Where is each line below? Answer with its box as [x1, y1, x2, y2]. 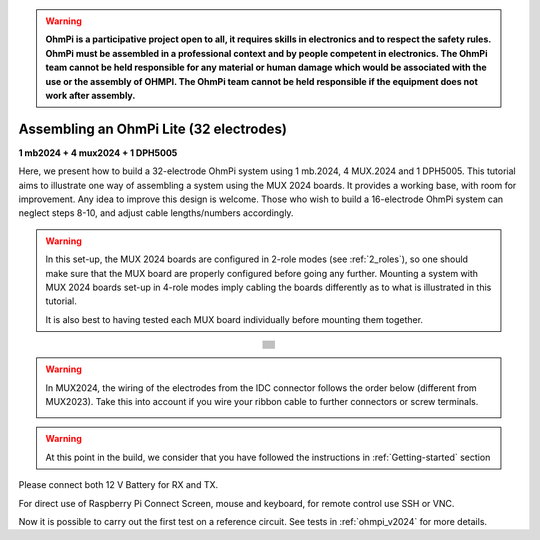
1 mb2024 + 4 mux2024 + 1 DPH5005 [18, 146, 178, 159]
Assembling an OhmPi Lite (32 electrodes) [18, 120, 287, 137]
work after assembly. [45, 89, 136, 101]
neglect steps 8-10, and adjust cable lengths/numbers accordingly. [18, 207, 294, 219]
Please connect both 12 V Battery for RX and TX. [18, 479, 219, 491]
